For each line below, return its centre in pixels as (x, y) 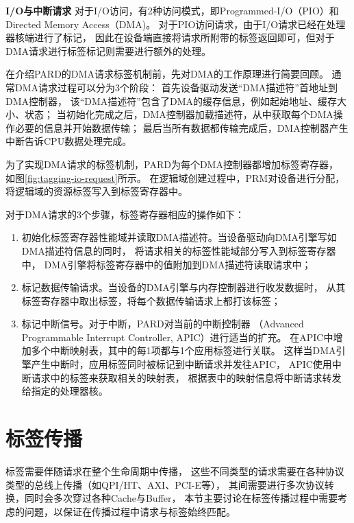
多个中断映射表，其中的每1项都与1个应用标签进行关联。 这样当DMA (184, 350)
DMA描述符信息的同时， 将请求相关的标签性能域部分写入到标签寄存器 (179, 250)
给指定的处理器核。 (65, 391)
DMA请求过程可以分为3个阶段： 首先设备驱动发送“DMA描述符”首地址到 (176, 87)
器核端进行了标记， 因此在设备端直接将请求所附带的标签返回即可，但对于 (170, 37)
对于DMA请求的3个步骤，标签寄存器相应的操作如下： (125, 214)
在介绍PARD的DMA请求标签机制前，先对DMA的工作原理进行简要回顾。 (167, 74)
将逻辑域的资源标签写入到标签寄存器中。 (97, 191)
